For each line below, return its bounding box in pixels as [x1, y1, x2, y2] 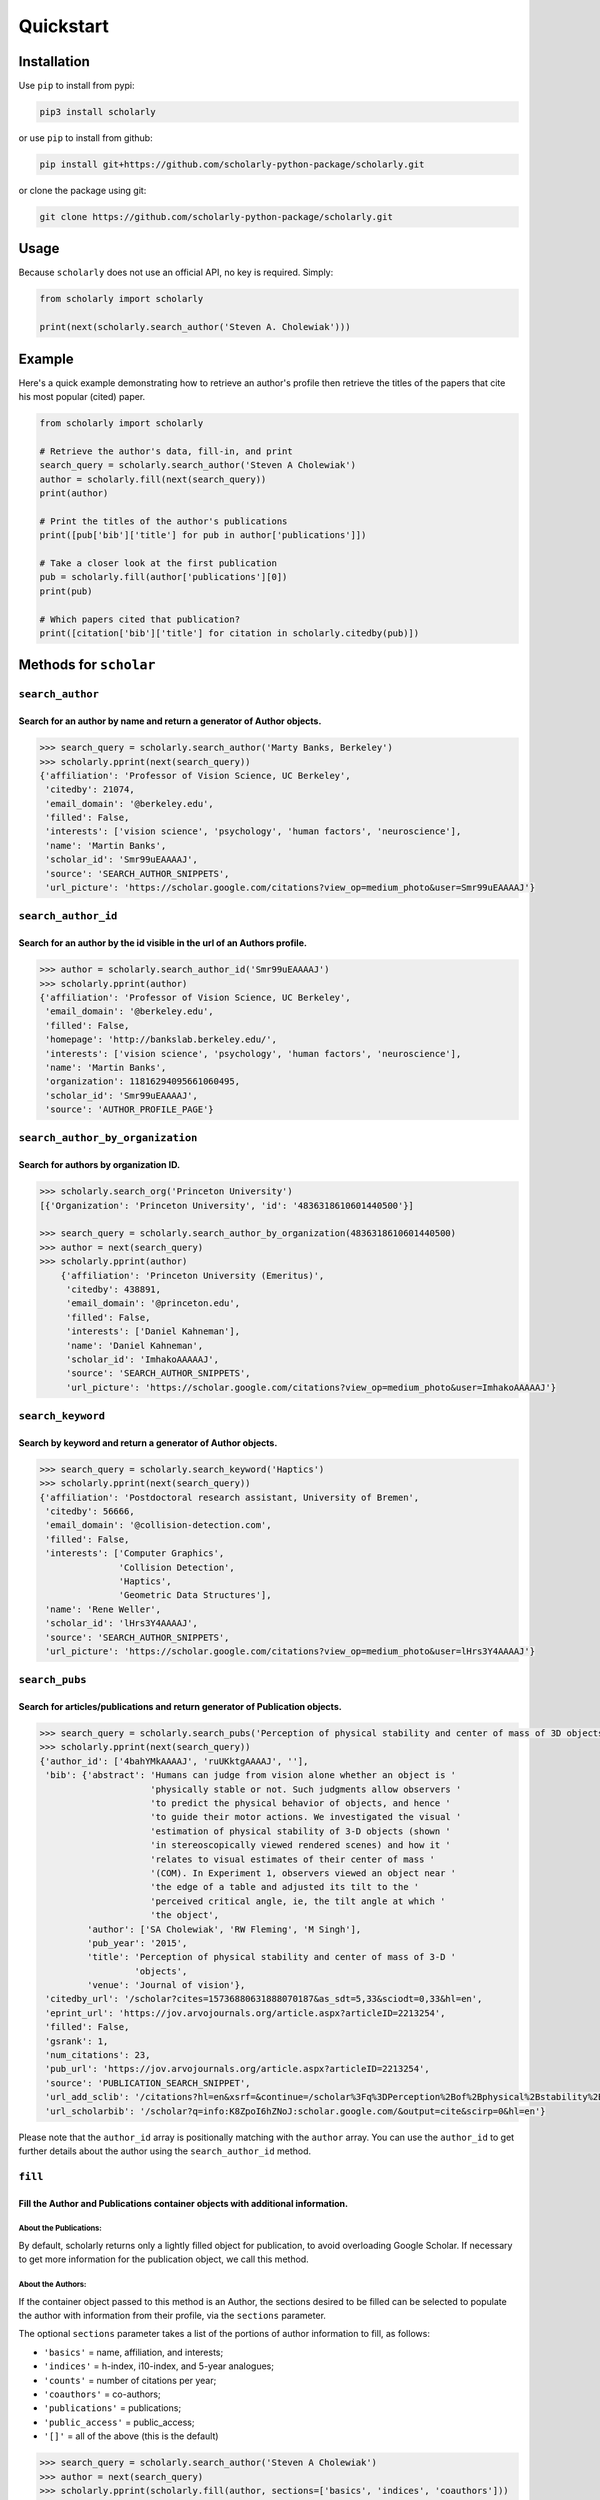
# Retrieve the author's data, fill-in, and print [39, 445, 294, 457]
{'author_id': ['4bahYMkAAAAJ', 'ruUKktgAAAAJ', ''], [39, 1755, 309, 1767]
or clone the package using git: [18, 185, 147, 196]
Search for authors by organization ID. [18, 1159, 180, 1171]
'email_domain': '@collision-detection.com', [45, 1520, 272, 1531]
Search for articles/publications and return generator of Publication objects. [18, 1701, 342, 1713]
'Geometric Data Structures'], [118, 1590, 272, 1601]
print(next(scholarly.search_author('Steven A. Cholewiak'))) [39, 321, 351, 333]
